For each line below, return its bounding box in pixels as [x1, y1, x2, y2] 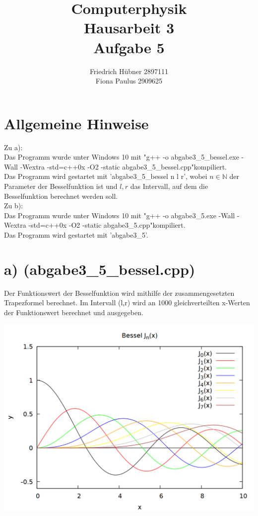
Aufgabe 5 [93, 37, 165, 57]
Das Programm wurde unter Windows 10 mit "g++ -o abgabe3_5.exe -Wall [4, 210, 235, 220]
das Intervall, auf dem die [130, 181, 208, 191]
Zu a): [4, 142, 23, 152]
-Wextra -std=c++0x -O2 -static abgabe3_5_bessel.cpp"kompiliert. [20, 161, 227, 172]
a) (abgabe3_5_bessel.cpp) [4, 258, 195, 279]
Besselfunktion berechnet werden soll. [4, 190, 118, 201]
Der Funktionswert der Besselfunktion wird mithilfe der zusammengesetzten [4, 287, 235, 298]
